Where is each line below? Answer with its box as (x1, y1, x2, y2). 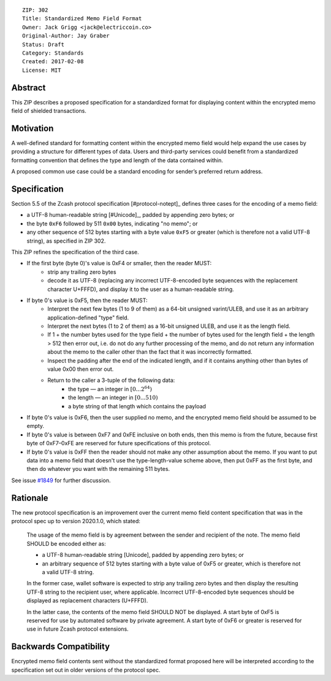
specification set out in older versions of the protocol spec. (11, 666, 161, 674)
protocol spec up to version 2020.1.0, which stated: (11, 518, 141, 525)
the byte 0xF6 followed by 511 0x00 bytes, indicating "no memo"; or (26, 220, 198, 227)
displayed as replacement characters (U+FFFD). (26, 597, 148, 604)
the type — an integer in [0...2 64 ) (68, 384, 153, 392)
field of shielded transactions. (11, 107, 87, 115)
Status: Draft (22, 41, 64, 48)
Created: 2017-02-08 (22, 58, 84, 65)
